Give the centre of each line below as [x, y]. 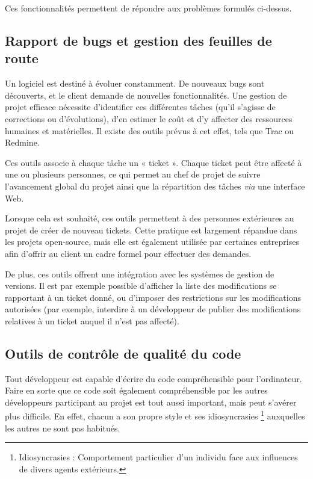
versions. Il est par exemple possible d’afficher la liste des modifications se [141, 286]
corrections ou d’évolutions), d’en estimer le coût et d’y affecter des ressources [149, 118]
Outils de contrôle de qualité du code [123, 353]
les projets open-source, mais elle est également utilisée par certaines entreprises [152, 242]
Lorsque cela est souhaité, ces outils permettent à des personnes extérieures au [150, 218]
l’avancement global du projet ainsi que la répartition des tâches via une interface [155, 186]
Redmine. [22, 142]
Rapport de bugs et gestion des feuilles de [138, 40]
